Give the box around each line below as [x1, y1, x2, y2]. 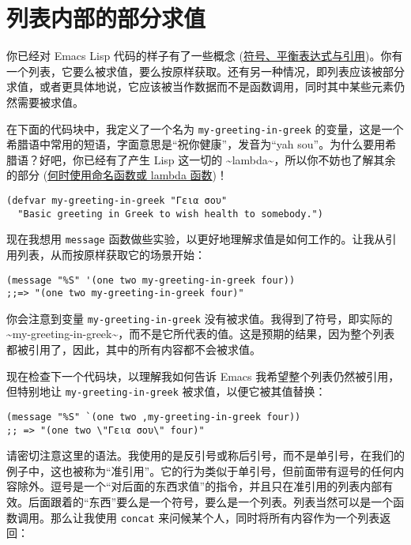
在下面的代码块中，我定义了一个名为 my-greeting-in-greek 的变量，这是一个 [6, 120, 404, 137]
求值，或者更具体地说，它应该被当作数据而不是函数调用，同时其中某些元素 [6, 78, 394, 95]
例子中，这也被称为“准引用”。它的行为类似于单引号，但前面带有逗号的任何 [6, 462, 394, 479]
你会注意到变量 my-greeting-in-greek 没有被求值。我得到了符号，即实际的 [6, 310, 393, 326]
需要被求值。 [17, 93, 84, 110]
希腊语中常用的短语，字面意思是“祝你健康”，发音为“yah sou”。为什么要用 [6, 136, 386, 152]
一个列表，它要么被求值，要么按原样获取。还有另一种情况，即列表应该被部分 [6, 62, 405, 79]
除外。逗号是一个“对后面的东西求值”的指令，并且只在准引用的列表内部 [17, 478, 383, 494]
